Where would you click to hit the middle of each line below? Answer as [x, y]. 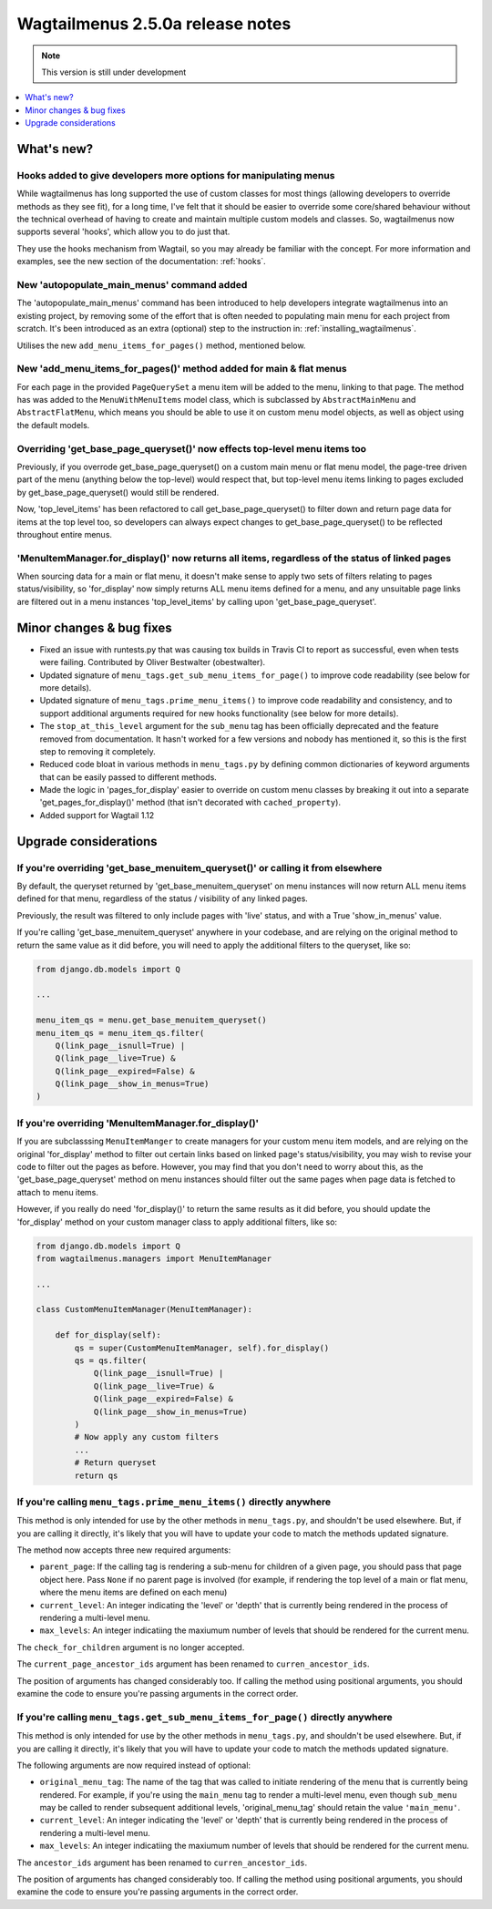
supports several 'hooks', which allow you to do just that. [123, 231]
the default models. [53, 425]
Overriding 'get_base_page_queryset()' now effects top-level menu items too [192, 448]
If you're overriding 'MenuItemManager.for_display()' [138, 1123]
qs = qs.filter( [111, 1361]
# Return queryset [115, 1463]
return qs [96, 1475]
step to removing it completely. [97, 751]
